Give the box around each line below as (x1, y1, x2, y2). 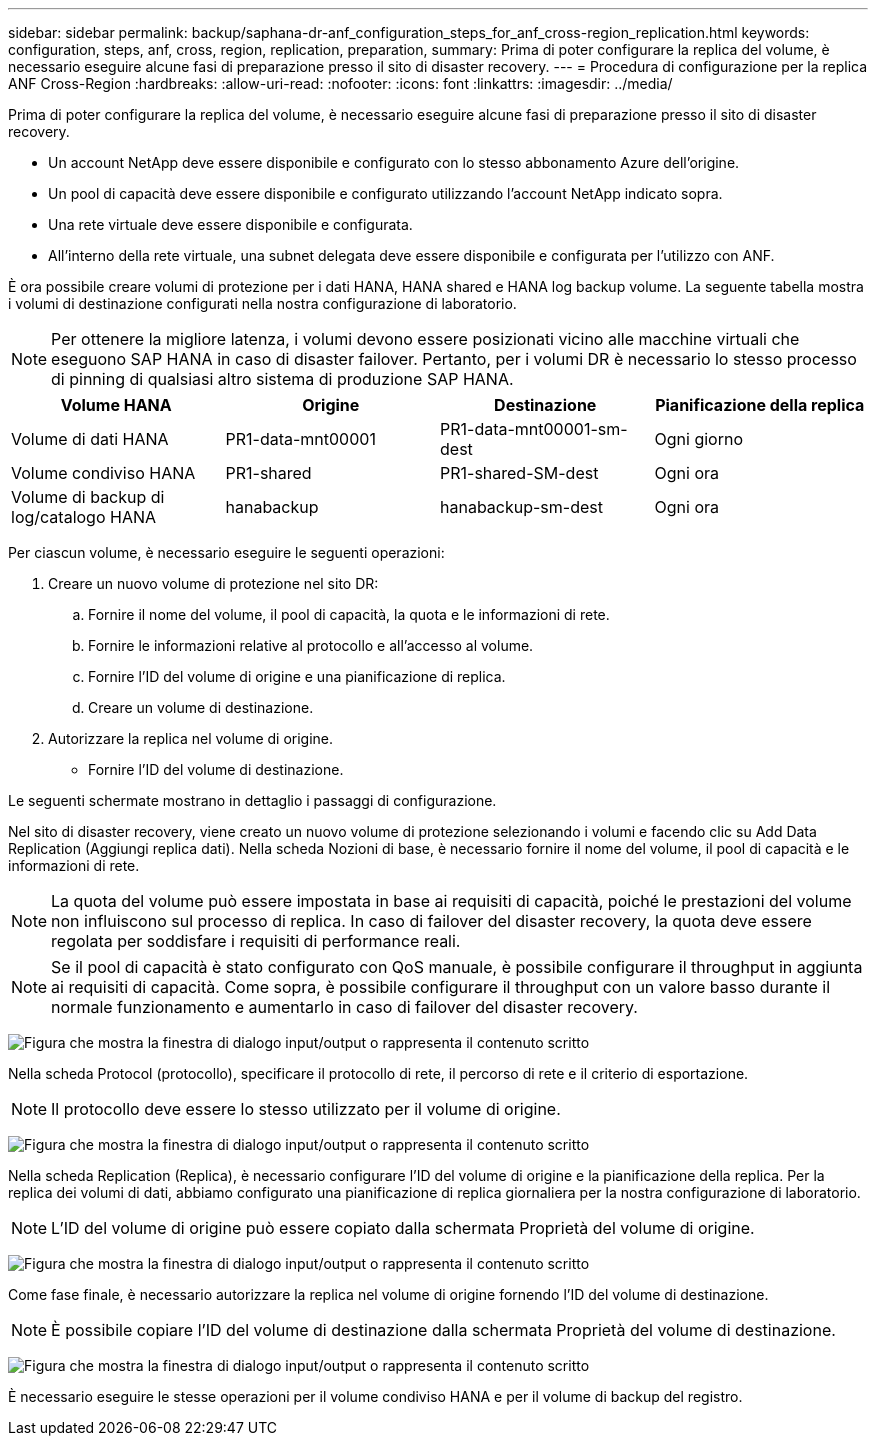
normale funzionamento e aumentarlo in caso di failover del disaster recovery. (51, 997, 638, 1017)
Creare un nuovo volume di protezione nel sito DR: (48, 575, 379, 592)
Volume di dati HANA (11, 429, 169, 449)
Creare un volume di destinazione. (88, 699, 314, 716)
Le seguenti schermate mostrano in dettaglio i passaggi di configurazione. (8, 792, 497, 809)
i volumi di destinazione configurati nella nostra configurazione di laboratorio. (8, 295, 517, 312)
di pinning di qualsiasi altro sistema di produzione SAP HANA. (51, 369, 514, 389)
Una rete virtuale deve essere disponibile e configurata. (48, 216, 413, 233)
